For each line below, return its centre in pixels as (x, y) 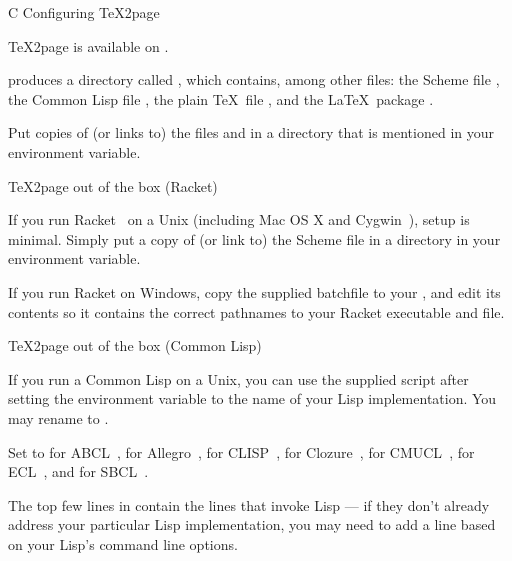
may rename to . (58, 417)
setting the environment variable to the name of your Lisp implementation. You (252, 398)
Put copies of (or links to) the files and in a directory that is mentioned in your (251, 132)
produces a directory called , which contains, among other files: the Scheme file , (254, 79)
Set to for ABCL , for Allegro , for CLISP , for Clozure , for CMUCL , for (241, 451)
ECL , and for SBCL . (78, 471)
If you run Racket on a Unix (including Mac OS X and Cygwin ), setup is (239, 219)
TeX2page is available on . (88, 45)
